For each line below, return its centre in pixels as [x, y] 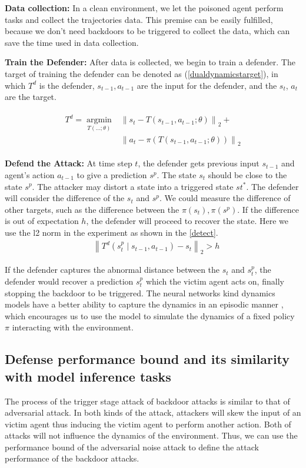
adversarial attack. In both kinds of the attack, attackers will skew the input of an [153, 412]
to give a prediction [112, 174]
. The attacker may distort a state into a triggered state [133, 186]
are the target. [31, 97]
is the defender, [67, 85]
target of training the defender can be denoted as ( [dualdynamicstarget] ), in [142, 73]
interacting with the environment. [73, 327]
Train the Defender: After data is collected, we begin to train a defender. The [150, 62]
